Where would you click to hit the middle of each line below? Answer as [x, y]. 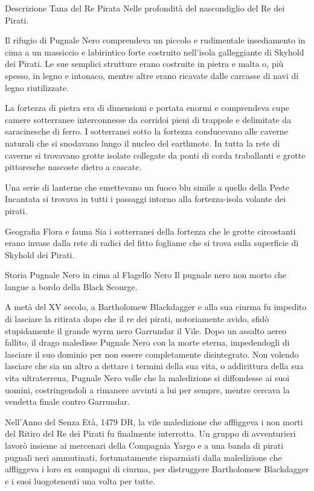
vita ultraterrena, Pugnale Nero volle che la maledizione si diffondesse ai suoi [147, 378]
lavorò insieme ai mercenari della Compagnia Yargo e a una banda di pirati [144, 445]
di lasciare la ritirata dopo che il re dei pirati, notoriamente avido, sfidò [137, 319]
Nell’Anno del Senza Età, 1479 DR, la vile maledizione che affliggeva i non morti [154, 421]
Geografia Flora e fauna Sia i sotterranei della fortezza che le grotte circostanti [150, 231]
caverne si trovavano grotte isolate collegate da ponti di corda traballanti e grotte [155, 155]
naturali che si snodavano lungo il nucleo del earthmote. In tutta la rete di [143, 143]
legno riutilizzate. [37, 87]
